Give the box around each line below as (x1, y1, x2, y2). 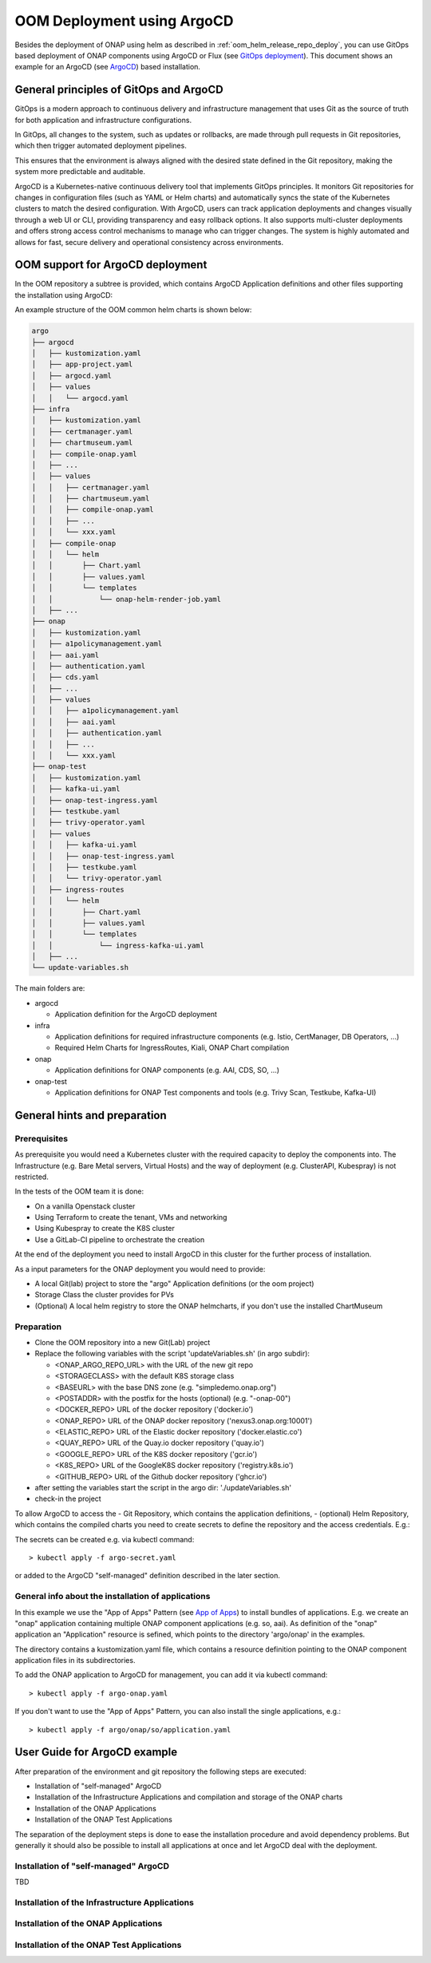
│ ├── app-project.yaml (31, 360, 133, 369)
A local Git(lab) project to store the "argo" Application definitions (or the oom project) (34, 1279, 314, 1288)
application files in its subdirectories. (14, 1656, 136, 1665)
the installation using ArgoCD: (14, 290, 113, 299)
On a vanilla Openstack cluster (34, 1201, 136, 1211)
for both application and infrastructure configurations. (14, 115, 192, 125)
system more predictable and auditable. (14, 167, 145, 176)
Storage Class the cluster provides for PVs (34, 1290, 175, 1300)
